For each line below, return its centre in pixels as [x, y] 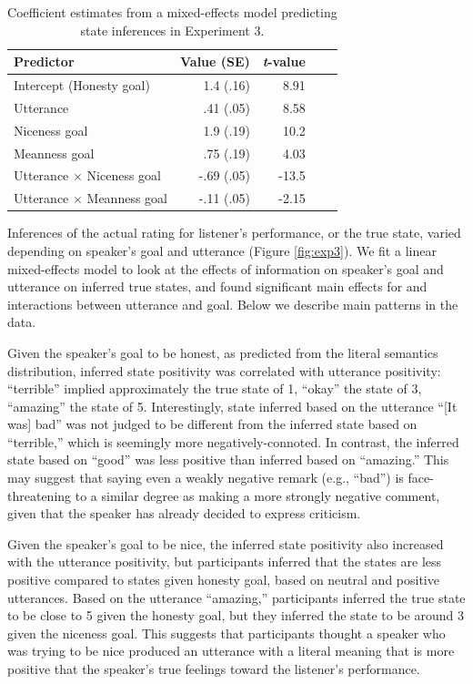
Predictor [44, 61]
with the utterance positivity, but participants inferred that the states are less [225, 561]
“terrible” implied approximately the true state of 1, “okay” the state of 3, [215, 388]
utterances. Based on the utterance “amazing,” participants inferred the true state [236, 597]
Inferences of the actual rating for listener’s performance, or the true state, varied [234, 233]
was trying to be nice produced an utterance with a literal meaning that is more [231, 651]
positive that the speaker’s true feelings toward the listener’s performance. [214, 669]
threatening [40, 495]
